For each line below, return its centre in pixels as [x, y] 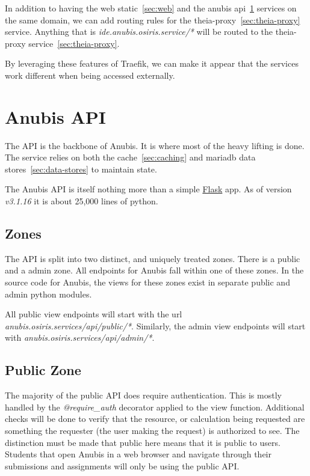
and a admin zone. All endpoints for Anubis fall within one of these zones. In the [154, 270]
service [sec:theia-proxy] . [74, 43]
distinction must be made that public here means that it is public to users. [143, 442]
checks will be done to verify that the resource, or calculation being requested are [155, 419]
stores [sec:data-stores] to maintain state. [81, 169]
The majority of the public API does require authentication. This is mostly [143, 395]
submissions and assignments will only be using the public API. [122, 465]
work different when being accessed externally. [90, 75]
